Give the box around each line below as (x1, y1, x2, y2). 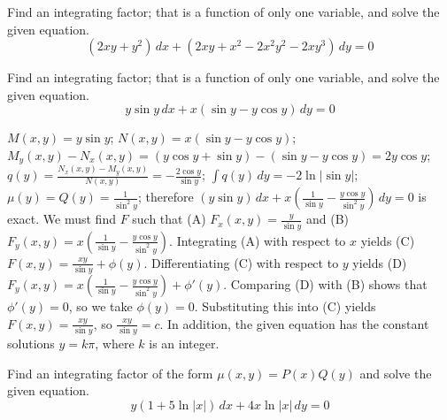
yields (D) (352, 253, 407, 271)
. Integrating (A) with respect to (169, 231, 346, 249)
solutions (7, 333, 55, 352)
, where (95, 333, 135, 352)
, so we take (68, 297, 133, 316)
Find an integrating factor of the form (7, 363, 213, 382)
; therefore (137, 187, 194, 206)
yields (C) (360, 231, 415, 249)
